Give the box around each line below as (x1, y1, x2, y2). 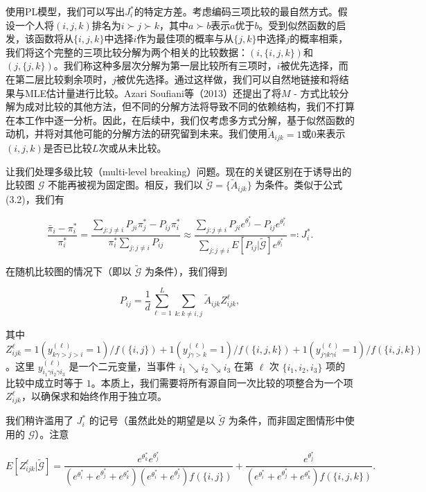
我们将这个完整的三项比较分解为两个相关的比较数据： (6, 44, 248, 59)
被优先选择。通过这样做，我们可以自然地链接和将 (116, 71, 339, 86)
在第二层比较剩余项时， (6, 71, 112, 86)
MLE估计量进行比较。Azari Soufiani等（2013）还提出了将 (24, 85, 281, 100)
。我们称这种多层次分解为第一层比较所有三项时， (53, 58, 277, 73)
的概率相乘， (290, 31, 348, 46)
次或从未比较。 (98, 141, 167, 155)
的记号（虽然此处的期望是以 (89, 413, 215, 428)
